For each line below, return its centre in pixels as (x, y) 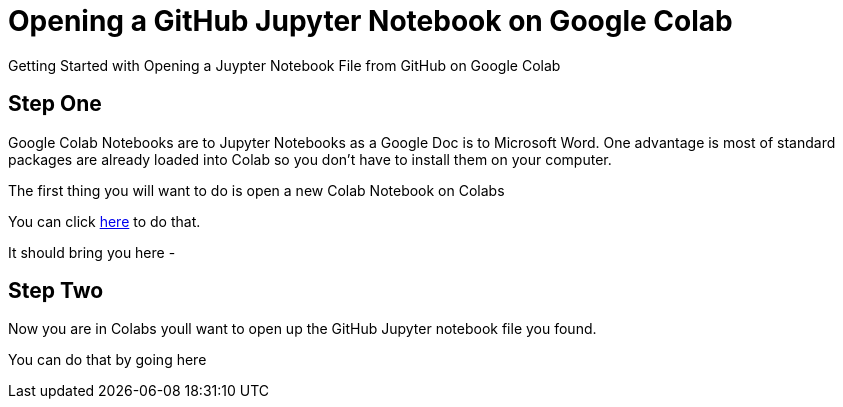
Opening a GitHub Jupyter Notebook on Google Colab (370, 21)
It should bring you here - (92, 252)
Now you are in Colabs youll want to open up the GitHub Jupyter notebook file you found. (302, 329)
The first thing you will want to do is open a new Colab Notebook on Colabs (256, 190)
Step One (55, 104)
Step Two (56, 291)
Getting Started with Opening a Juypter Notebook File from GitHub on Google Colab (284, 65)
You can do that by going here (107, 360)
